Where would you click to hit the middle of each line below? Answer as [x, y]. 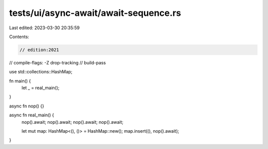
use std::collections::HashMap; [41, 72]
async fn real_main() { [32, 115]
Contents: [19, 37]
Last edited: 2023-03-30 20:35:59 [44, 28]
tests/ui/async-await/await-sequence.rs [95, 13]
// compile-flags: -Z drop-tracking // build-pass [58, 62]
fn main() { [20, 81]
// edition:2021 [39, 50]
